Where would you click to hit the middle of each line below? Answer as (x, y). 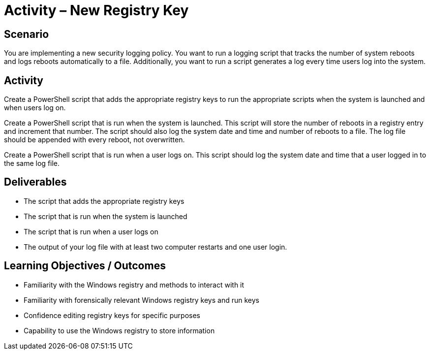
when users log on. (35, 108)
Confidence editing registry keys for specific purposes (112, 315)
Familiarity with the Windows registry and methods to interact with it (134, 285)
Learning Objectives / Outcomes (85, 266)
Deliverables (35, 182)
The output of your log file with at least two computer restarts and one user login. (155, 247)
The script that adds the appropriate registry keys (104, 201)
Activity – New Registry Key (96, 10)
